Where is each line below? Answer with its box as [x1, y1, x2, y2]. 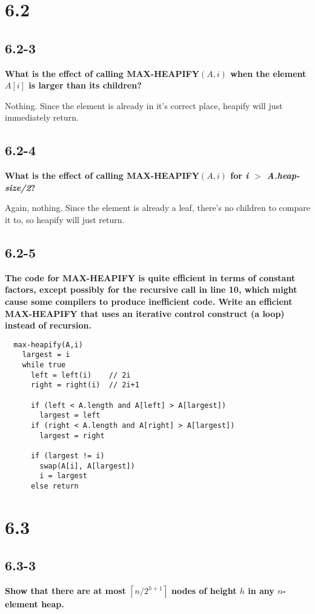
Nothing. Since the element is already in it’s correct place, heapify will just [5, 99, 283, 112]
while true [22, 361, 66, 370]
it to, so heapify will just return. [5, 213, 125, 225]
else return [30, 481, 79, 490]
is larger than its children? [28, 79, 142, 92]
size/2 [5, 181, 31, 193]
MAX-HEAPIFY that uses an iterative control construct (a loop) [5, 307, 285, 319]
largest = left [39, 411, 101, 420]
